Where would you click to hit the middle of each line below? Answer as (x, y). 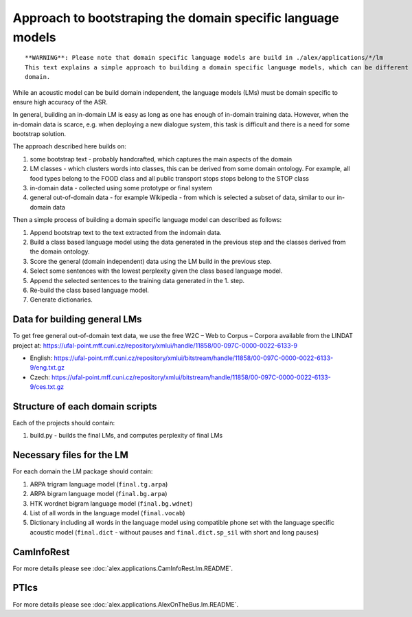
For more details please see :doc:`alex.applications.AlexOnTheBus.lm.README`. (126, 604)
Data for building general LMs (77, 319)
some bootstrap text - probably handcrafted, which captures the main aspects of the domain (161, 159)
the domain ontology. (60, 251)
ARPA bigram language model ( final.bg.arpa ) (99, 494)
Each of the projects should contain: (64, 423)
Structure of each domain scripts (85, 406)
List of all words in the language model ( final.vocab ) (107, 513)
